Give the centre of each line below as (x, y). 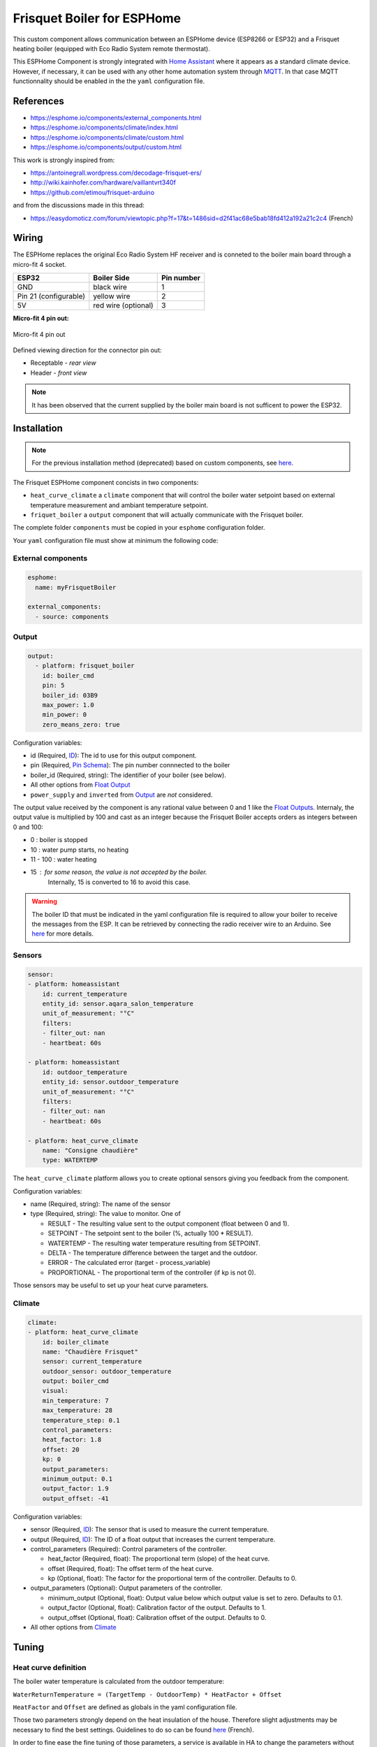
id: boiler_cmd (68, 675)
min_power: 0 (65, 715)
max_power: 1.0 (68, 705)
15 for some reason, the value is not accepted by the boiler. (119, 872)
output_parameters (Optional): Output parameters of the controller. (126, 1588)
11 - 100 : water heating (64, 859)
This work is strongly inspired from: (64, 160)
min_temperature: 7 (76, 1400)
